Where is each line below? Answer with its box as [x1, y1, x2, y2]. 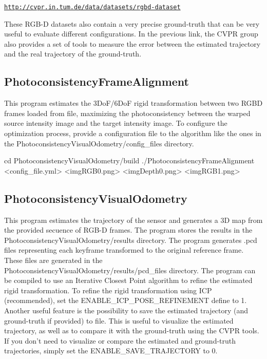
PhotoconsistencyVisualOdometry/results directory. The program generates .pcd [4, 234, 257, 245]
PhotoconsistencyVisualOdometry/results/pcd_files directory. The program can [4, 264, 256, 275]
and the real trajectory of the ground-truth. [4, 48, 142, 59]
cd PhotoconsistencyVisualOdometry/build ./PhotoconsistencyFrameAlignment [4, 155, 255, 166]
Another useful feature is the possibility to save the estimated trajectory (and [4, 305, 249, 315]
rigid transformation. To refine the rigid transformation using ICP [4, 285, 212, 295]
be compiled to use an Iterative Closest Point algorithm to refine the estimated [4, 275, 253, 286]
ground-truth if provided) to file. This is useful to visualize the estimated [4, 315, 234, 326]
